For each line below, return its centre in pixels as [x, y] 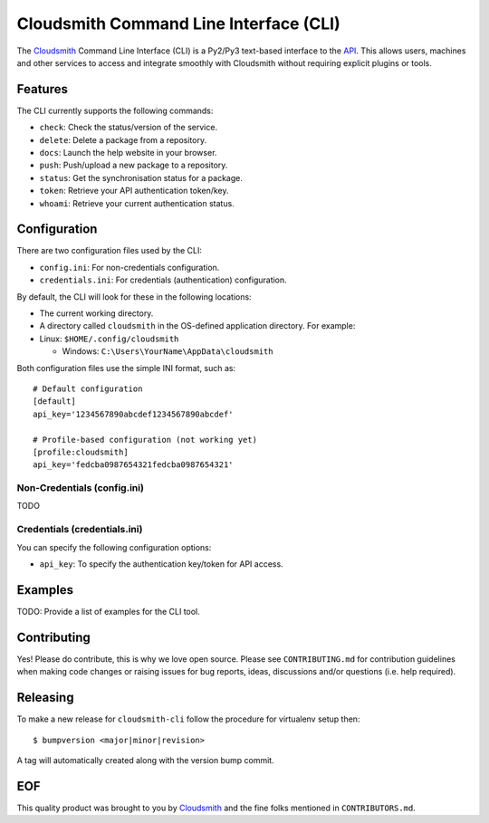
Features [42, 89]
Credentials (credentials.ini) [80, 530]
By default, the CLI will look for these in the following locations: [134, 297]
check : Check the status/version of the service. [128, 128]
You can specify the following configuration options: [114, 547]
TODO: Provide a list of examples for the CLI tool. [109, 611]
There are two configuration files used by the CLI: [110, 251]
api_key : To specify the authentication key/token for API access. [162, 564]
